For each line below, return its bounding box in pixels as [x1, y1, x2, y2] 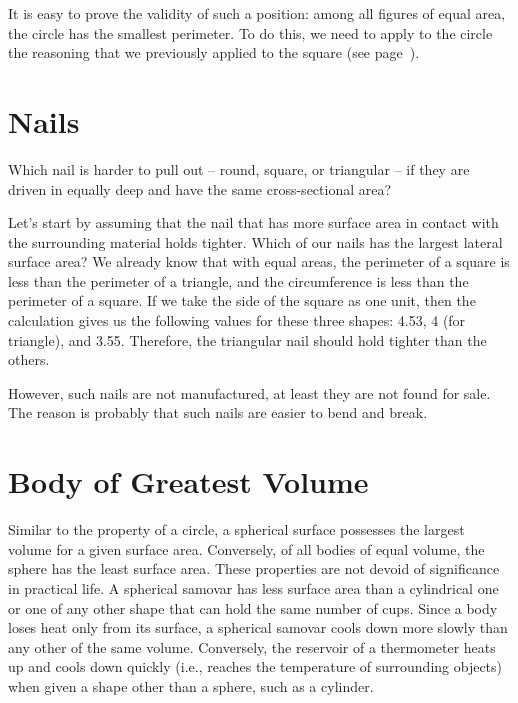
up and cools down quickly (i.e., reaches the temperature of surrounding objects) [8, 656, 503, 677]
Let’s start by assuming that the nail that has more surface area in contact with [8, 212, 499, 233]
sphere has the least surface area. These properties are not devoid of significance [8, 558, 500, 579]
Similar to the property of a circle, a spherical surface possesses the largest [8, 519, 465, 540]
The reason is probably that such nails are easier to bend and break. [8, 402, 428, 423]
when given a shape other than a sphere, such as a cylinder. [8, 675, 374, 696]
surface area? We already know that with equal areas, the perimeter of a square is [8, 251, 510, 272]
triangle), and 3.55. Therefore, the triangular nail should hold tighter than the [8, 329, 487, 350]
